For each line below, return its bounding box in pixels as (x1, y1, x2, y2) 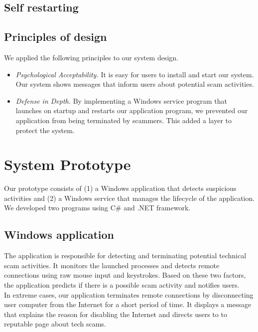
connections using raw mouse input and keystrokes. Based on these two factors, (4, 270, 246, 280)
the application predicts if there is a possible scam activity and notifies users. (4, 280, 240, 290)
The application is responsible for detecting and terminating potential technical (4, 250, 247, 261)
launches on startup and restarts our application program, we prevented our (15, 105, 248, 116)
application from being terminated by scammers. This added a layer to (15, 115, 232, 125)
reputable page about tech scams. (4, 319, 106, 329)
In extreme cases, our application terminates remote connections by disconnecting (4, 289, 254, 300)
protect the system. (15, 125, 75, 135)
